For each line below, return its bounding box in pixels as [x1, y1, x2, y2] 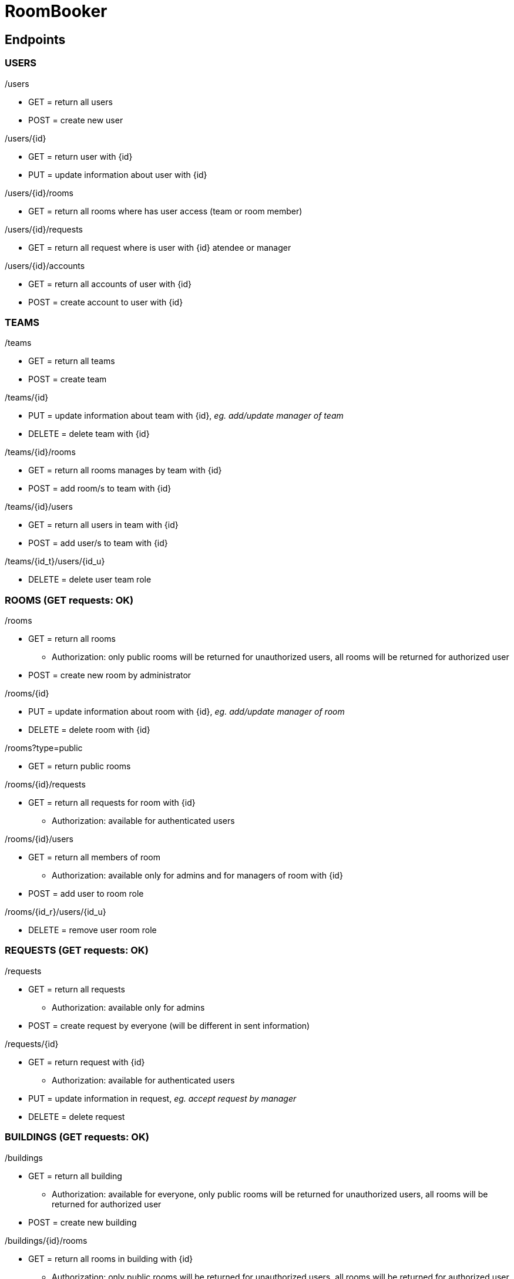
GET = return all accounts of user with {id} [28, 278, 192, 289]
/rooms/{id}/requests [5, 779, 86, 790]
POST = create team [28, 374, 107, 385]
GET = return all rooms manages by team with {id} [28, 465, 222, 476]
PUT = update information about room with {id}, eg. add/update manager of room [28, 706, 345, 717]
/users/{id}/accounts [5, 260, 85, 271]
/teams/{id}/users [5, 501, 73, 512]
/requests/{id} [5, 1038, 59, 1049]
